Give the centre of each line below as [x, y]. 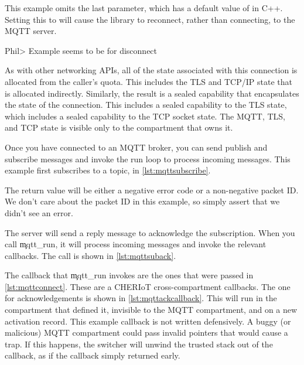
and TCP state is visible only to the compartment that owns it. [119, 127]
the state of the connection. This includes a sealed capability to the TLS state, [146, 105]
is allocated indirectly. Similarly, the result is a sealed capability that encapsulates [152, 93]
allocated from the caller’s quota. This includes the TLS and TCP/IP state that [148, 81]
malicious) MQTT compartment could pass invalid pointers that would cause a [146, 332]
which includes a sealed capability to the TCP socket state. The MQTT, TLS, [145, 116]
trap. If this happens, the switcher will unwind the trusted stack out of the [139, 344]
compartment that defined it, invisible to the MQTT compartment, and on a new [151, 310]
